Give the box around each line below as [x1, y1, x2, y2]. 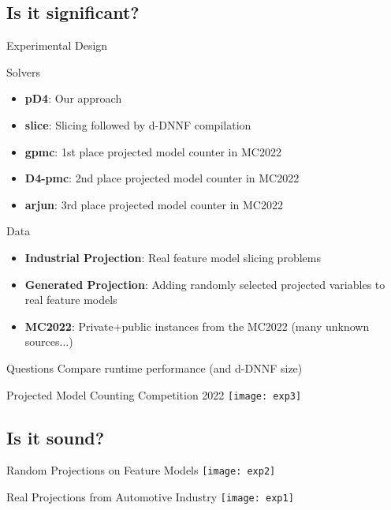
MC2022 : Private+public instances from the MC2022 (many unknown [24, 317, 370, 334]
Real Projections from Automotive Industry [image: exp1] [6, 489, 294, 505]
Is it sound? [6, 425, 105, 449]
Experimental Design [6, 37, 108, 54]
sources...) [24, 333, 73, 350]
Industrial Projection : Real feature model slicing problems [24, 249, 321, 265]
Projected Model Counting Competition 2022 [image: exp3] [6, 386, 302, 403]
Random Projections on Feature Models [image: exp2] [6, 462, 276, 478]
